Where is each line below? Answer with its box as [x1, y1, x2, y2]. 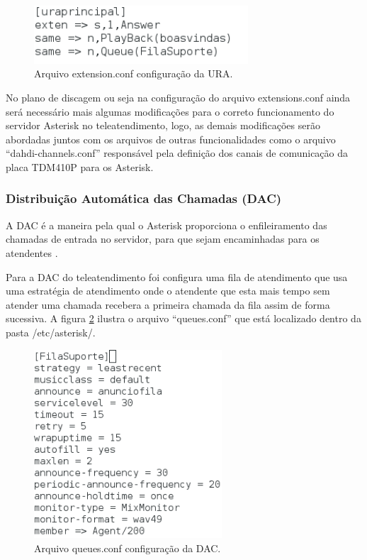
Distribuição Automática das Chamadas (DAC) [6, 190, 282, 207]
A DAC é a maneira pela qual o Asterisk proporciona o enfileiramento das [6, 217, 327, 232]
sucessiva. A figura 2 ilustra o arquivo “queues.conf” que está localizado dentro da [6, 311, 361, 326]
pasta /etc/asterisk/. [6, 324, 96, 339]
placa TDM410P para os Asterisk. [6, 159, 154, 174]
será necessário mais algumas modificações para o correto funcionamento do [6, 104, 334, 119]
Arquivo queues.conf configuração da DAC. [34, 540, 221, 555]
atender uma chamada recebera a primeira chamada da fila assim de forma [6, 297, 330, 312]
